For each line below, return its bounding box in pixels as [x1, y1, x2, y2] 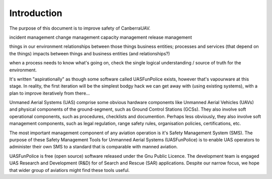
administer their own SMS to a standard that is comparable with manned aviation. [9, 144, 178, 150]
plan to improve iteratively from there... [9, 90, 90, 96]
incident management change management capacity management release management [9, 34, 192, 40]
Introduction [9, 8, 62, 19]
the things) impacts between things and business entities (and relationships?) [9, 50, 170, 56]
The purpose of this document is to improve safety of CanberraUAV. [9, 25, 151, 31]
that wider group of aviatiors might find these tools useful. [9, 167, 130, 173]
